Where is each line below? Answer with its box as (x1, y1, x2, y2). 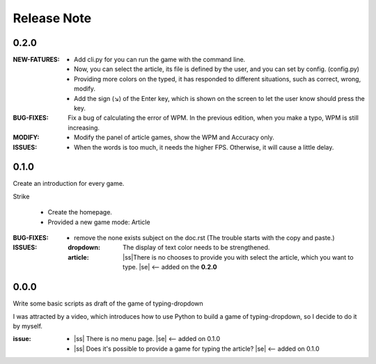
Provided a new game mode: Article (47, 218, 150, 226)
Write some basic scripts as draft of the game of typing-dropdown (13, 299, 203, 308)
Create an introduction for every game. (13, 180, 125, 188)
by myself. (13, 322, 43, 330)
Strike (13, 192, 30, 200)
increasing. (68, 123, 100, 132)
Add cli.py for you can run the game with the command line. (74, 56, 246, 64)
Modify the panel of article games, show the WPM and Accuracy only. (74, 133, 274, 142)
